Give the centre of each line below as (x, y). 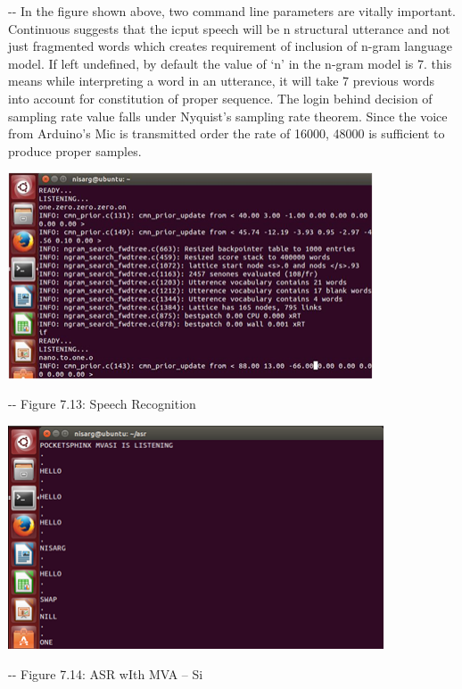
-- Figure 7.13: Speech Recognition (102, 404)
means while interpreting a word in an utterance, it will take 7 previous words (222, 81)
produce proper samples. (75, 150)
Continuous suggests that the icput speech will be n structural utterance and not (229, 28)
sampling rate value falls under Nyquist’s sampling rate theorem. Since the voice (228, 116)
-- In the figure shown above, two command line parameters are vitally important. (232, 11)
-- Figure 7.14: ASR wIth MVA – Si (106, 673)
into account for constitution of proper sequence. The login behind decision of (220, 98)
